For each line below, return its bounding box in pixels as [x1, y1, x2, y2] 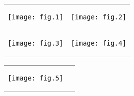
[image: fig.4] [71, 39, 127, 47]
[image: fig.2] [71, 13, 127, 21]
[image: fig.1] [8, 13, 63, 21]
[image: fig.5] [8, 74, 63, 82]
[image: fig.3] [8, 39, 63, 47]
